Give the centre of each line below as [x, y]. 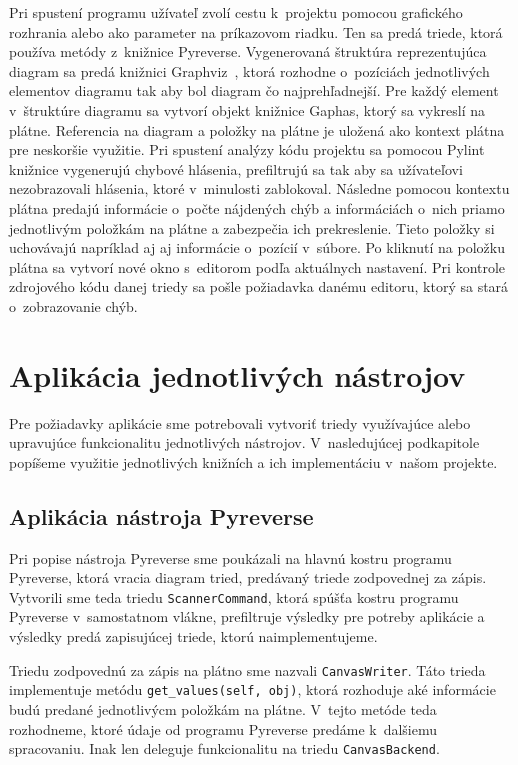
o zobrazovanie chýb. [73, 305]
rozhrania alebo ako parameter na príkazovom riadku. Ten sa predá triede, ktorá [256, 31]
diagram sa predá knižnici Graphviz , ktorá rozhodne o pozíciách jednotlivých [249, 70]
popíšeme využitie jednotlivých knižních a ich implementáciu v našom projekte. [253, 461]
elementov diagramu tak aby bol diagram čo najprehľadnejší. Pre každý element [254, 90]
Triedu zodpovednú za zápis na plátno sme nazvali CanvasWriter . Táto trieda [247, 669]
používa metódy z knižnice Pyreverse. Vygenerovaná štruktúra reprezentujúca [248, 51]
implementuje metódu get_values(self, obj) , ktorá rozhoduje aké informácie [252, 689]
